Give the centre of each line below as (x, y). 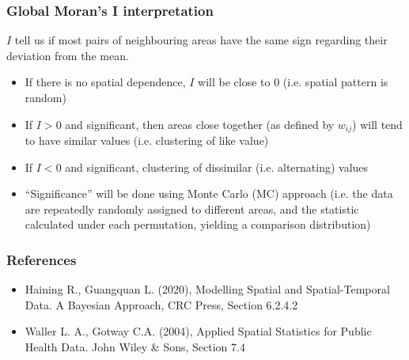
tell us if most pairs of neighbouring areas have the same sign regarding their (201, 40)
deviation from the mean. (68, 55)
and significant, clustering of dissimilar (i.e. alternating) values (217, 167)
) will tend (377, 124)
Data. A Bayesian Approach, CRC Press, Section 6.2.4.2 (161, 304)
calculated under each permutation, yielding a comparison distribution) (198, 224)
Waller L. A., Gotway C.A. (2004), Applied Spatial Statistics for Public (198, 331)
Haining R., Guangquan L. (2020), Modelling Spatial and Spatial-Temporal (207, 289)
